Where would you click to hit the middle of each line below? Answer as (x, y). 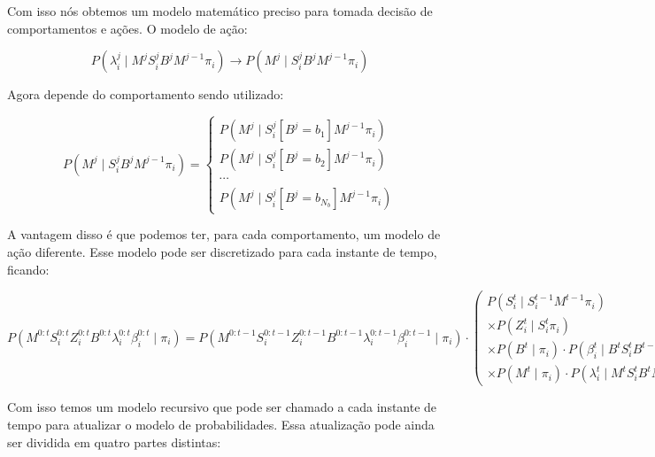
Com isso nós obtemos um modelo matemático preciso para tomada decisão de (220, 11)
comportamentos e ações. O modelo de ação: (127, 28)
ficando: (28, 269)
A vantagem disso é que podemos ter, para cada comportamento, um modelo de (224, 234)
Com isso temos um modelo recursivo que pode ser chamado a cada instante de (222, 407)
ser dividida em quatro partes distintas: (114, 442)
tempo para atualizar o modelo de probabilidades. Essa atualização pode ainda (221, 424)
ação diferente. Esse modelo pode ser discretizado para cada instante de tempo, (222, 252)
